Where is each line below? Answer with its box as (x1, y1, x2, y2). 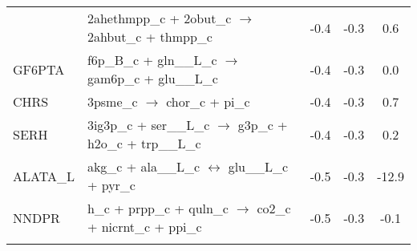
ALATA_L (13, 166, 75, 185)
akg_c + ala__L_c (87, 157, 200, 176)
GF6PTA (13, 59, 65, 79)
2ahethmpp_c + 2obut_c (87, 9, 232, 27)
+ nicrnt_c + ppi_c (87, 217, 202, 236)
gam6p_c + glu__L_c (87, 69, 218, 87)
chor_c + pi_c (166, 92, 250, 111)
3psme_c (87, 92, 138, 111)
